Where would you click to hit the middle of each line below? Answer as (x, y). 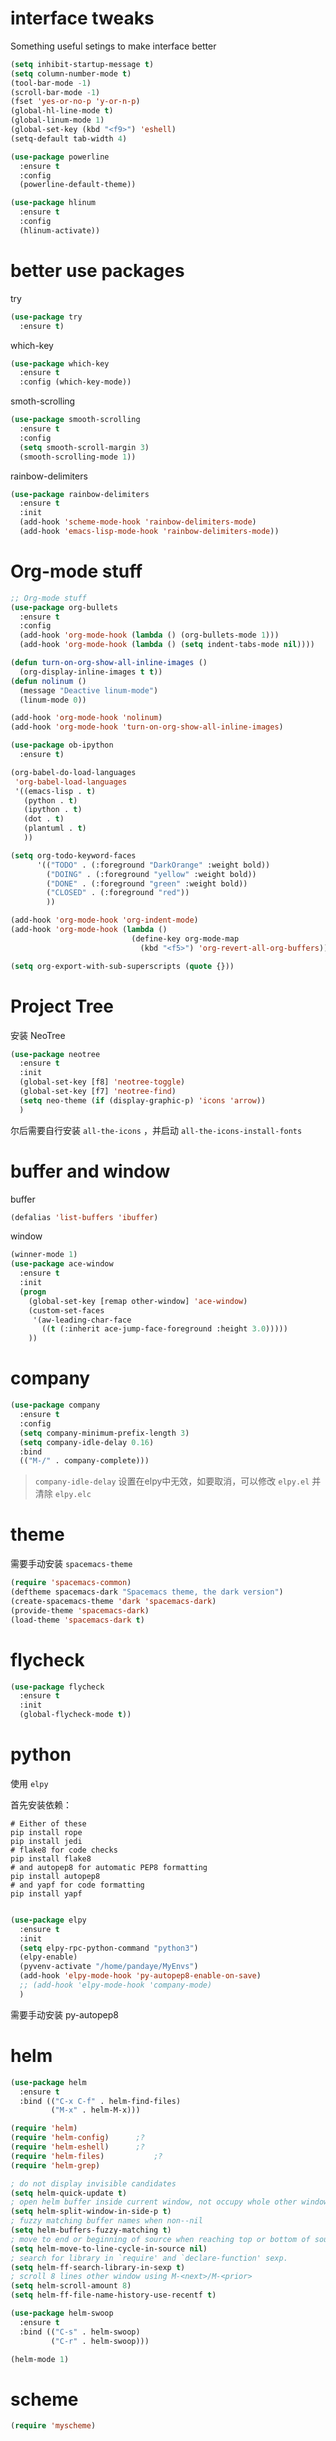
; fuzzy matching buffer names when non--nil (106, 2221)
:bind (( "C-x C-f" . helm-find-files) (100, 2101)
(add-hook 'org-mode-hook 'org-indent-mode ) (104, 920)
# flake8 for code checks (64, 1850)
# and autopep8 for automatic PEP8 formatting (109, 1867)
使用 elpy (29, 1783)
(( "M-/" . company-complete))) (84, 1461)
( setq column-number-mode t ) (71, 73)
